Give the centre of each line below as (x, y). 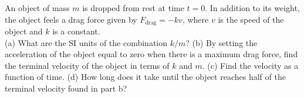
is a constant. (76, 31)
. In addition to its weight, (252, 8)
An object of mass (37, 8)
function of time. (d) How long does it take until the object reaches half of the (145, 77)
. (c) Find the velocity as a (250, 65)
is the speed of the (251, 19)
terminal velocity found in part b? (66, 88)
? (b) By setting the (222, 42)
